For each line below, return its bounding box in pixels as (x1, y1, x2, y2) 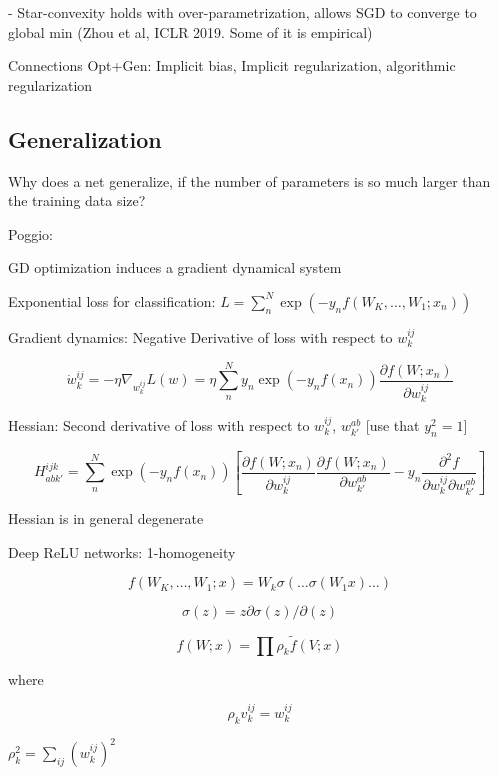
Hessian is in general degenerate (8, 508, 204, 529)
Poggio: (8, 223, 53, 244)
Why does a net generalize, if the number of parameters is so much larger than (8, 170, 491, 191)
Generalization (8, 123, 162, 154)
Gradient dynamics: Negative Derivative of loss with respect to (8, 326, 393, 347)
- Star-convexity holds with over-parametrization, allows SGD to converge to (8, 2, 477, 22)
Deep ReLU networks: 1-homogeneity (8, 541, 236, 562)
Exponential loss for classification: (8, 290, 216, 311)
